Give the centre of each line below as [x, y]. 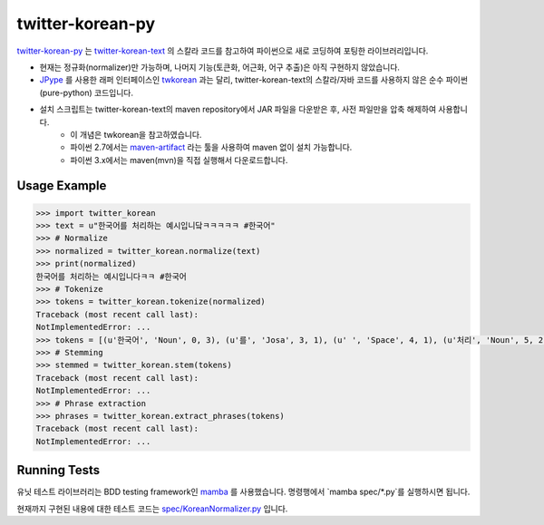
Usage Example [62, 186]
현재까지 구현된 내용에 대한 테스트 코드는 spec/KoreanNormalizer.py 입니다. [152, 509]
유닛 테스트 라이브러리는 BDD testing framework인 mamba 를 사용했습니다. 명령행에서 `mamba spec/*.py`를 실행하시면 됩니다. [243, 492]
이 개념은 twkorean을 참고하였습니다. [136, 134]
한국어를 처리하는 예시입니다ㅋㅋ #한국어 [112, 276]
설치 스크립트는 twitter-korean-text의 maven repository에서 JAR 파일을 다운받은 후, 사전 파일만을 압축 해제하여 [238, 110]
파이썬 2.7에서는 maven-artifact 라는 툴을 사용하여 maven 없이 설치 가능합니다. [211, 147]
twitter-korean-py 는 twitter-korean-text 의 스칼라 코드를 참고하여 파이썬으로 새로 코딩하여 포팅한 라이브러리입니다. [223, 51]
